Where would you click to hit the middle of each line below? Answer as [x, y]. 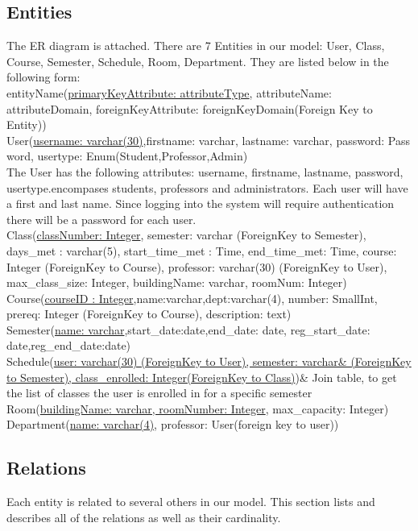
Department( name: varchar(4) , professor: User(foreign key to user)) [173, 424]
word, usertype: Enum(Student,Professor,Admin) [127, 156]
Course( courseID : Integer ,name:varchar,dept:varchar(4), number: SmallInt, [192, 298]
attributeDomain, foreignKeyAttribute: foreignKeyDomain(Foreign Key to [190, 108]
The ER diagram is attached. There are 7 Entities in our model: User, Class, [196, 46]
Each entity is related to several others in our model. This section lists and [191, 502]
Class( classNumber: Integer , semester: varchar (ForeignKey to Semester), [186, 235]
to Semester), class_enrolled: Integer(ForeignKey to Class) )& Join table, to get [202, 377]
